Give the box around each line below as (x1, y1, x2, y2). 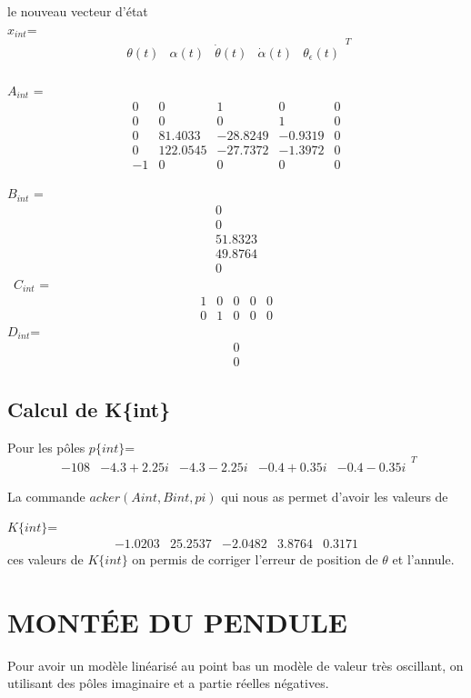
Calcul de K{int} (7, 394, 171, 423)
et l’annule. (392, 549, 455, 568)
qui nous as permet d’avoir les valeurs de (221, 486, 448, 505)
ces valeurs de (7, 549, 84, 568)
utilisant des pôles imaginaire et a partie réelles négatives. (7, 673, 329, 693)
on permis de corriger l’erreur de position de (132, 549, 378, 568)
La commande (7, 486, 85, 505)
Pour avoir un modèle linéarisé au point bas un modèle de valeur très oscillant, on (7, 655, 464, 674)
